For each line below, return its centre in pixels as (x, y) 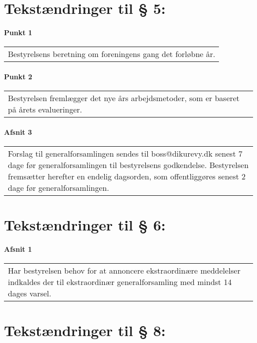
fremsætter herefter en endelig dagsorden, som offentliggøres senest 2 (127, 176)
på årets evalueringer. (45, 109)
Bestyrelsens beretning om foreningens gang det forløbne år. (112, 54)
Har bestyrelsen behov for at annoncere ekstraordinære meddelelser (124, 270)
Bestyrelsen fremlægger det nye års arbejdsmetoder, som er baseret (124, 98)
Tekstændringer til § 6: (85, 224)
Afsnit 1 (18, 249)
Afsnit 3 (18, 132)
